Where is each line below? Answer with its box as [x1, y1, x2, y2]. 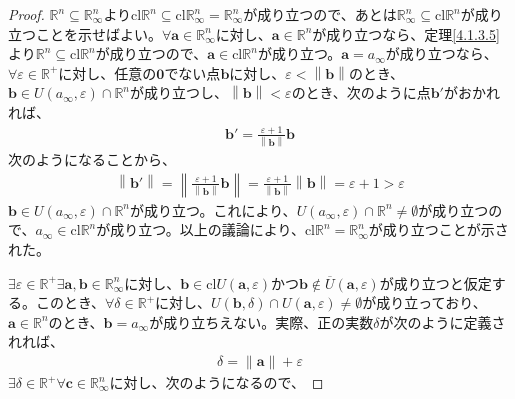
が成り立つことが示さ [368, 219, 509, 240]
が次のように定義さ [379, 311, 506, 332]
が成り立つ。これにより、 [130, 199, 297, 220]
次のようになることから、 [8, 149, 176, 170]
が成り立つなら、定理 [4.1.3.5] [312, 23, 500, 44]
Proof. [8, 4, 45, 24]
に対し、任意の [58, 62, 157, 83]
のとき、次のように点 [291, 82, 431, 103]
